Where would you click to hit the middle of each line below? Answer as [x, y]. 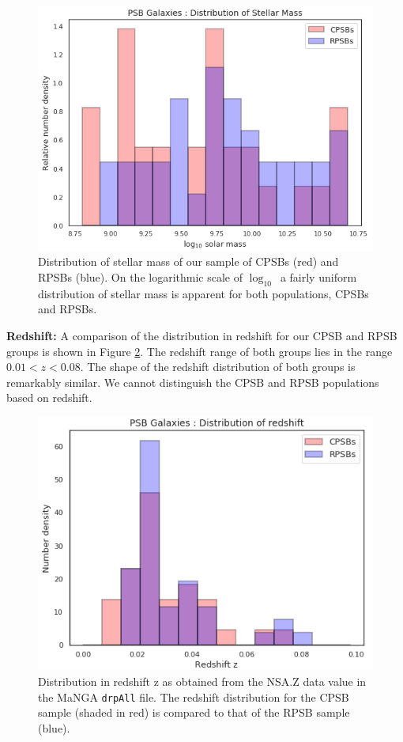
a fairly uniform [318, 277]
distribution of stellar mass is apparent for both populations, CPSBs [203, 293]
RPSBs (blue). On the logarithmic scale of [140, 277]
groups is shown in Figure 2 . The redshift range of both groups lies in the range [200, 351]
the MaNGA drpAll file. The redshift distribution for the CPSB [194, 697]
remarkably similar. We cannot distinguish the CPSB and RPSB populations [193, 382]
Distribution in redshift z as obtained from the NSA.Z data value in [202, 681]
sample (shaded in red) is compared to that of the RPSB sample [194, 712]
